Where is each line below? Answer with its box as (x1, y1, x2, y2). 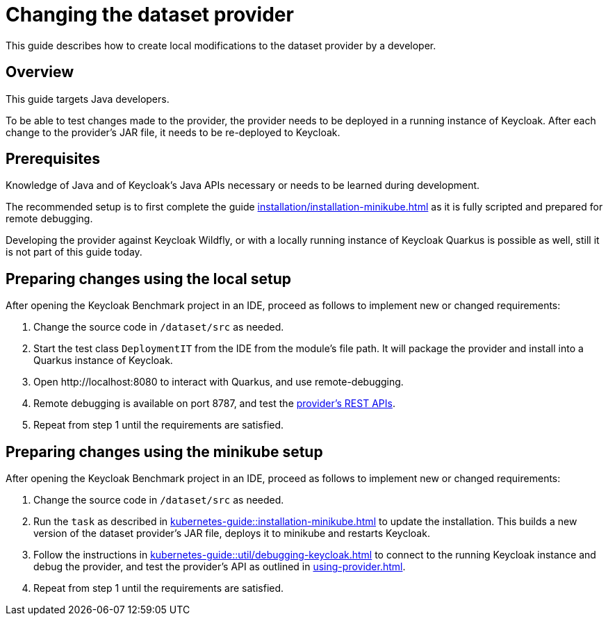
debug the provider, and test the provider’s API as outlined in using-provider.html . (33, 561, 406, 573)
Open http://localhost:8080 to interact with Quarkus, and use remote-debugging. (33, 376, 404, 388)
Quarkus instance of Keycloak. (33, 354, 173, 367)
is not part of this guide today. (6, 246, 142, 258)
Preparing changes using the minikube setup (6, 442, 323, 461)
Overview (6, 63, 74, 81)
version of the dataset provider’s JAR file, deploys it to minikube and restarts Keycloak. (33, 527, 430, 540)
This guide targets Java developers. (6, 92, 170, 105)
